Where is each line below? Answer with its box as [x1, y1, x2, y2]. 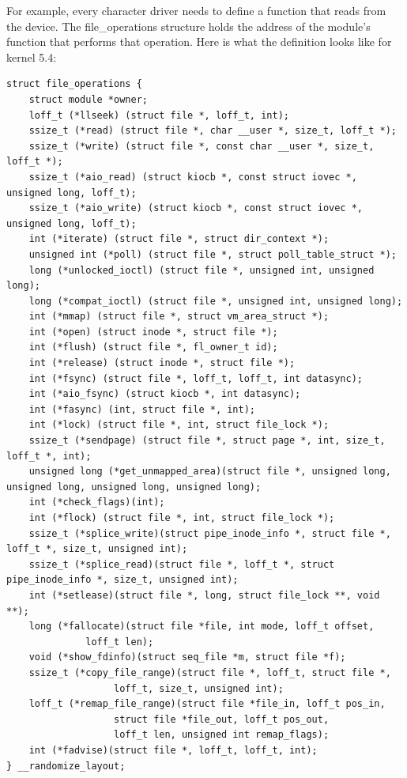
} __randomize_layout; [6, 760, 126, 772]
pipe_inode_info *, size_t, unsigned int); [6, 574, 239, 586]
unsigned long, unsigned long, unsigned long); [6, 481, 262, 493]
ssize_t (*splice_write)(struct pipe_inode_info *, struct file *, [28, 527, 391, 539]
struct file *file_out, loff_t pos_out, [114, 713, 330, 725]
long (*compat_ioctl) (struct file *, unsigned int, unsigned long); [28, 295, 403, 307]
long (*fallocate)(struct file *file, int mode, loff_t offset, [28, 621, 375, 633]
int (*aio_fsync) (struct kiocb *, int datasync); [28, 388, 301, 400]
